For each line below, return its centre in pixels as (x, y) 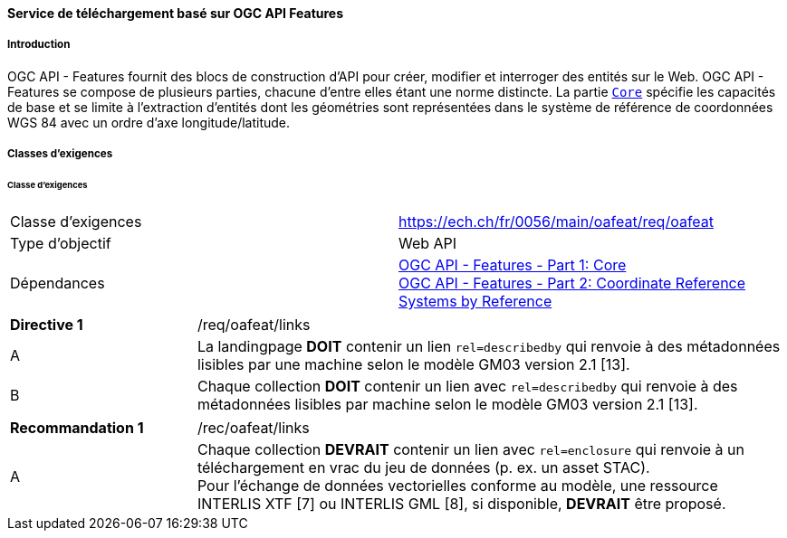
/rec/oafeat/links (253, 427)
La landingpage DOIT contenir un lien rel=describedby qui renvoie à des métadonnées (489, 346)
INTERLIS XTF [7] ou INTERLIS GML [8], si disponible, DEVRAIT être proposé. (461, 503)
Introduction (39, 45)
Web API (428, 243)
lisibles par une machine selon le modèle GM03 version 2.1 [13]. (413, 364)
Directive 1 (47, 324)
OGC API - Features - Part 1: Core (513, 264)
